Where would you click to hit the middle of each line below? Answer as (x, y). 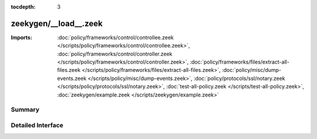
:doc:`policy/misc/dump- (252, 70)
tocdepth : (23, 7)
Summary (25, 110)
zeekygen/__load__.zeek (57, 23)
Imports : (21, 37)
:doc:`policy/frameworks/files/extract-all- (240, 62)
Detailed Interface (37, 125)
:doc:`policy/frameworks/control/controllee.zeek (116, 37)
